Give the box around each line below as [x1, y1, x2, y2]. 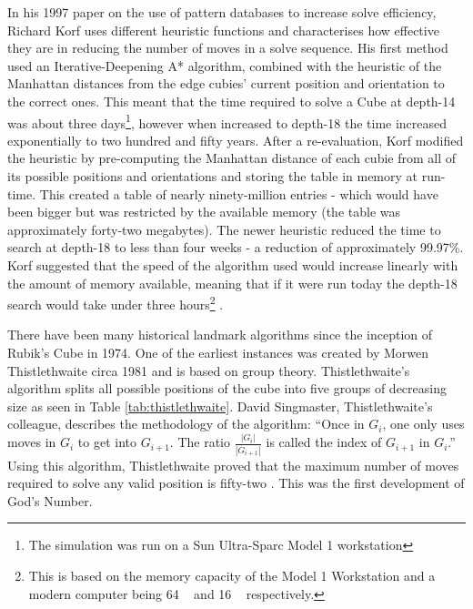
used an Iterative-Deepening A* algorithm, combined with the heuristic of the [7, 56, 442, 75]
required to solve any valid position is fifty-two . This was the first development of [7, 473, 465, 492]
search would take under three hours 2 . [7, 292, 224, 313]
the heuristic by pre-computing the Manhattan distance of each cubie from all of [7, 148, 457, 167]
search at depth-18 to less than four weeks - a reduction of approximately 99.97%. [7, 238, 464, 257]
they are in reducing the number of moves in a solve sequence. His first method [7, 38, 448, 57]
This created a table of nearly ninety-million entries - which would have [39, 184, 438, 203]
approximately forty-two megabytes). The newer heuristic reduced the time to [7, 219, 441, 239]
